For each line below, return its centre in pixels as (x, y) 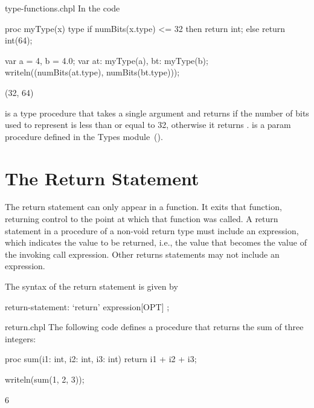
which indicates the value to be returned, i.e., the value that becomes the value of (156, 242)
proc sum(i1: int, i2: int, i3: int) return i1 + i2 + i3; (101, 359)
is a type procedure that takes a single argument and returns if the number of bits (157, 113)
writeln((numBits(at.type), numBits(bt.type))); (92, 72)
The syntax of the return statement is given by (91, 286)
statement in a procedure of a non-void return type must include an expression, (152, 230)
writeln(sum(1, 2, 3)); (45, 379)
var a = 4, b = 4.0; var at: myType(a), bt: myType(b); (107, 60)
